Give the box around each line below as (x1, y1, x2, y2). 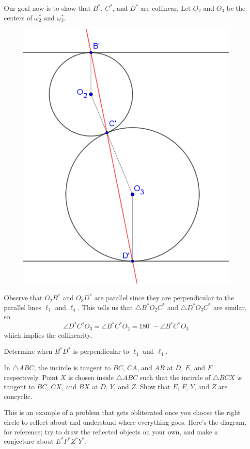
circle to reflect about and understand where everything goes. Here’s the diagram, (4, 416, 247, 427)
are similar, (213, 302, 247, 312)
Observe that (4, 293, 43, 303)
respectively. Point (4, 372, 58, 382)
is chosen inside (68, 372, 114, 382)
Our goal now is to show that (4, 3, 91, 13)
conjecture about (4, 436, 54, 446)
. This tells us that (78, 302, 133, 312)
